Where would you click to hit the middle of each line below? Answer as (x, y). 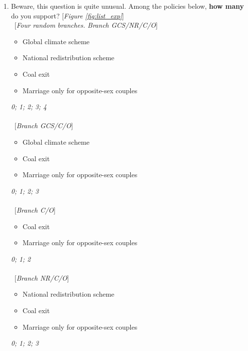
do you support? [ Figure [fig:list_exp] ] (67, 15)
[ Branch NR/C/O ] (42, 277)
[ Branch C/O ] (35, 209)
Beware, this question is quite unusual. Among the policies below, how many (127, 6)
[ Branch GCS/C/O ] (44, 125)
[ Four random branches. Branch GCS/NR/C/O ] (86, 25)
